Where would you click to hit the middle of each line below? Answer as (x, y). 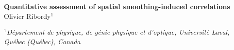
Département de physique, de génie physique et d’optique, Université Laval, (118, 32)
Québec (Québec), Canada (42, 41)
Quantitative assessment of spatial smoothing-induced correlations (117, 6)
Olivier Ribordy (27, 16)
